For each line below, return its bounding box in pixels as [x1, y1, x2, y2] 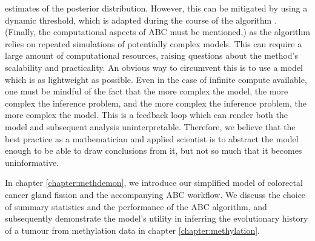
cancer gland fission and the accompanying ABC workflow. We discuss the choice [5, 188, 306, 200]
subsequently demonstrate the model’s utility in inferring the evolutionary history [5, 212, 308, 225]
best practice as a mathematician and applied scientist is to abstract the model [5, 132, 299, 145]
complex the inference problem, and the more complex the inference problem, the [5, 96, 307, 109]
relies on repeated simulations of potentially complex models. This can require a [5, 37, 302, 50]
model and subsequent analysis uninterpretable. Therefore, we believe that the [5, 120, 296, 133]
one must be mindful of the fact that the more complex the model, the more [5, 85, 288, 97]
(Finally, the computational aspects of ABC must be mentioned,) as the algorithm [5, 25, 310, 38]
